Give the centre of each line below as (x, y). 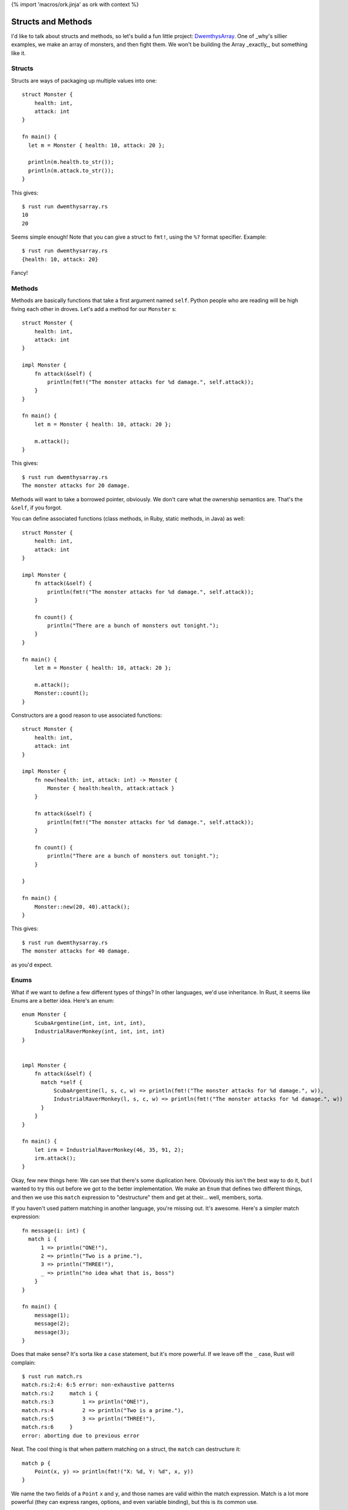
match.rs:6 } (47, 1427)
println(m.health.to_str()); (71, 162)
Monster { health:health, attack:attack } (111, 789)
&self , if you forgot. (37, 507)
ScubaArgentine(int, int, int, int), (90, 1023)
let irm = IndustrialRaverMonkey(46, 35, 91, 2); (109, 1150)
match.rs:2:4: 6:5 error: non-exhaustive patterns (98, 1385)
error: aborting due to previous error (81, 1435)
